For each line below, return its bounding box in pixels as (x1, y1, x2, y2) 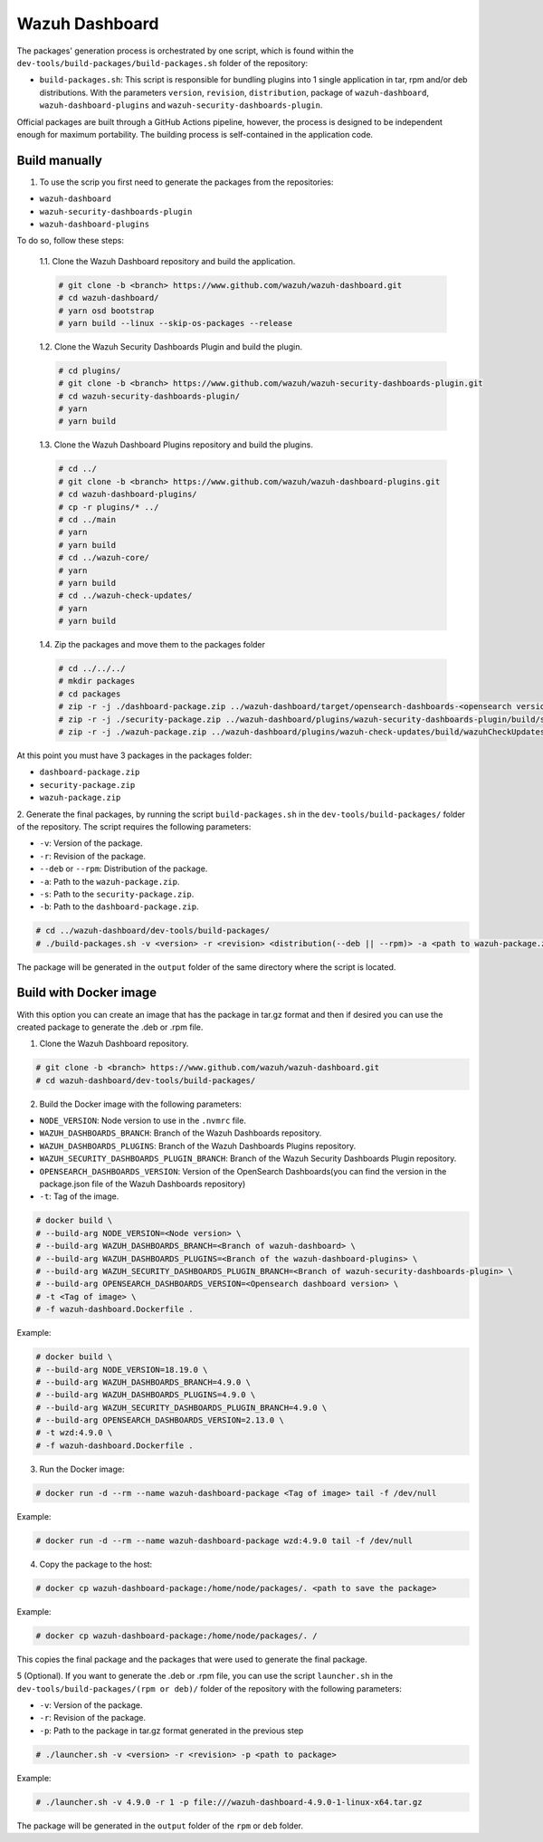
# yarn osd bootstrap (58, 305, 155, 316)
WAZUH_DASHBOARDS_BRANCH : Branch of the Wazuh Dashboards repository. (39, 1127, 322, 1138)
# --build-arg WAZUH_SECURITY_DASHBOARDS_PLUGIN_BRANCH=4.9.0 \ (35, 1402, 328, 1413)
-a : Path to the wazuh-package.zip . (39, 876, 180, 887)
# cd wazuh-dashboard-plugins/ (58, 489, 198, 500)
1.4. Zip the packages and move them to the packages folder (39, 639, 266, 650)
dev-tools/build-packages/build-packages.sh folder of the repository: (16, 57, 309, 68)
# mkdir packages (58, 676, 136, 686)
